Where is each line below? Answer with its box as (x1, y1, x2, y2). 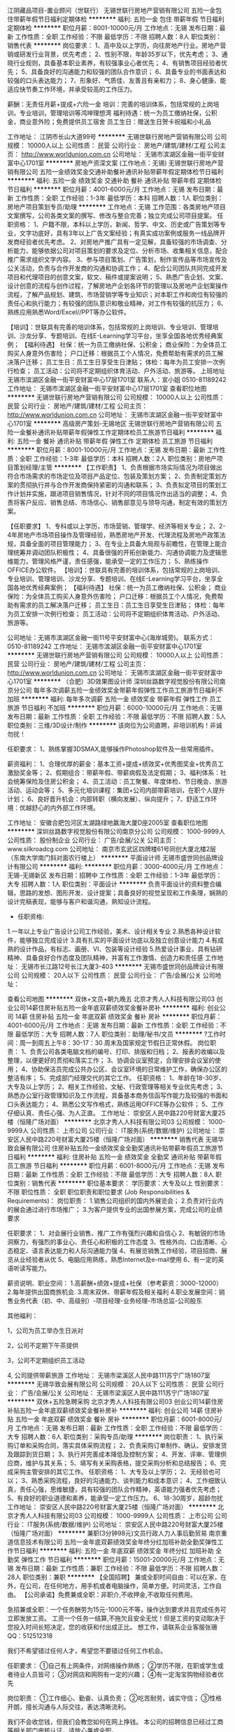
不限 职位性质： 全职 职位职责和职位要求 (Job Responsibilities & (7, 1188, 190, 1196)
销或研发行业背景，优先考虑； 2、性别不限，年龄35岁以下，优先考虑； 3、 (7, 50, 222, 58)
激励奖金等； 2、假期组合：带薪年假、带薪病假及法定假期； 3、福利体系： (7, 768, 221, 777)
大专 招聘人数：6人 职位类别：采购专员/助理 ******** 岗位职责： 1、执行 (7, 1432, 218, 1441)
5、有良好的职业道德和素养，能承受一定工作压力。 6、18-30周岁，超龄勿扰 (7, 1494, 224, 1502)
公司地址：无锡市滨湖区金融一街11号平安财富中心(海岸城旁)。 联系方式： (7, 634, 215, 641)
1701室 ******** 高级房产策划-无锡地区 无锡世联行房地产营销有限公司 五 (13, 420, 222, 427)
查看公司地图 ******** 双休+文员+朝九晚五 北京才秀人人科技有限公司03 (7, 995, 215, 1003)
